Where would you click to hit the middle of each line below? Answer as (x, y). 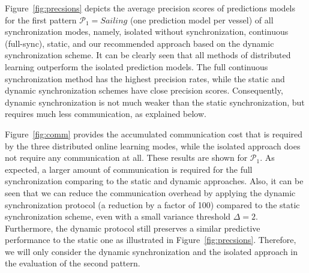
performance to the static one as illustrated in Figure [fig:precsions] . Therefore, (151, 240)
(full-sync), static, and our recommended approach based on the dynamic (139, 43)
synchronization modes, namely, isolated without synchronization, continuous (147, 31)
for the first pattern (41, 19)
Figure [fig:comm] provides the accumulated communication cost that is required (154, 133)
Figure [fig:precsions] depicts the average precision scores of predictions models (150, 8)
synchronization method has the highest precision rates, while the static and (145, 78)
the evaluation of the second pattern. (73, 263)
